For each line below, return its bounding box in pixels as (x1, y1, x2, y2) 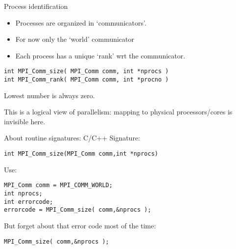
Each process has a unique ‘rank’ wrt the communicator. (15, 50, 186, 60)
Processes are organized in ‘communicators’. (15, 17, 146, 28)
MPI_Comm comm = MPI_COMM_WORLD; (4, 182, 113, 189)
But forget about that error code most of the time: (4, 220, 156, 230)
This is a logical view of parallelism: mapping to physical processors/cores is (4, 107, 233, 117)
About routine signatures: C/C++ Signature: (4, 133, 141, 143)
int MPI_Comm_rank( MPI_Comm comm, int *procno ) (4, 76, 169, 83)
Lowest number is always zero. (4, 90, 95, 100)
